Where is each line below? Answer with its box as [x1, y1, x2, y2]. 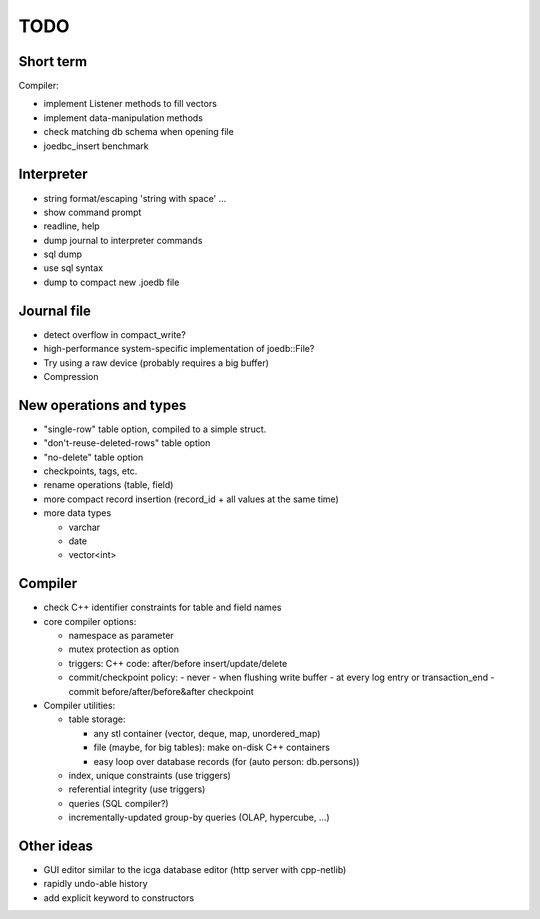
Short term [18, 53, 88, 70]
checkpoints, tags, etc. [43, 465, 138, 477]
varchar [68, 521, 101, 533]
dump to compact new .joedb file [43, 276, 180, 288]
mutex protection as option [68, 643, 180, 655]
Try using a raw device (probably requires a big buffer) [43, 356, 270, 369]
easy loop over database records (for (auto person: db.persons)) [93, 755, 360, 767]
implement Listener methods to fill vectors [43, 98, 217, 110]
